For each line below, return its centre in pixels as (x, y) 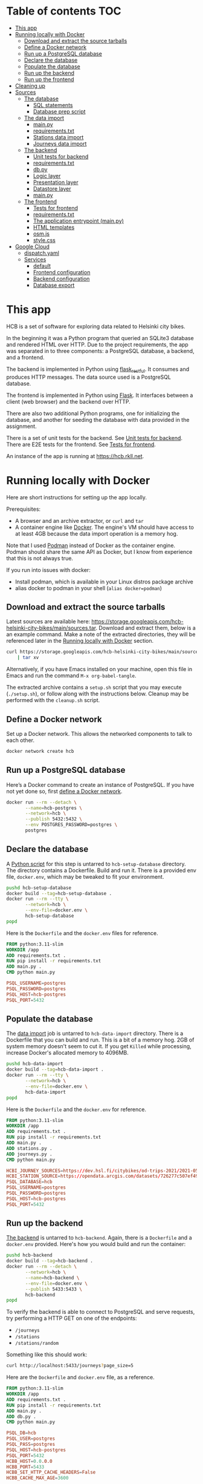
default (42, 266)
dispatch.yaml (41, 253)
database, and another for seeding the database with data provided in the (98, 419)
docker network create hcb (40, 751)
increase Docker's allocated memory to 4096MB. (67, 1053)
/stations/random (37, 1344)
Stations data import (58, 137)
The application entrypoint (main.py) (78, 221)
